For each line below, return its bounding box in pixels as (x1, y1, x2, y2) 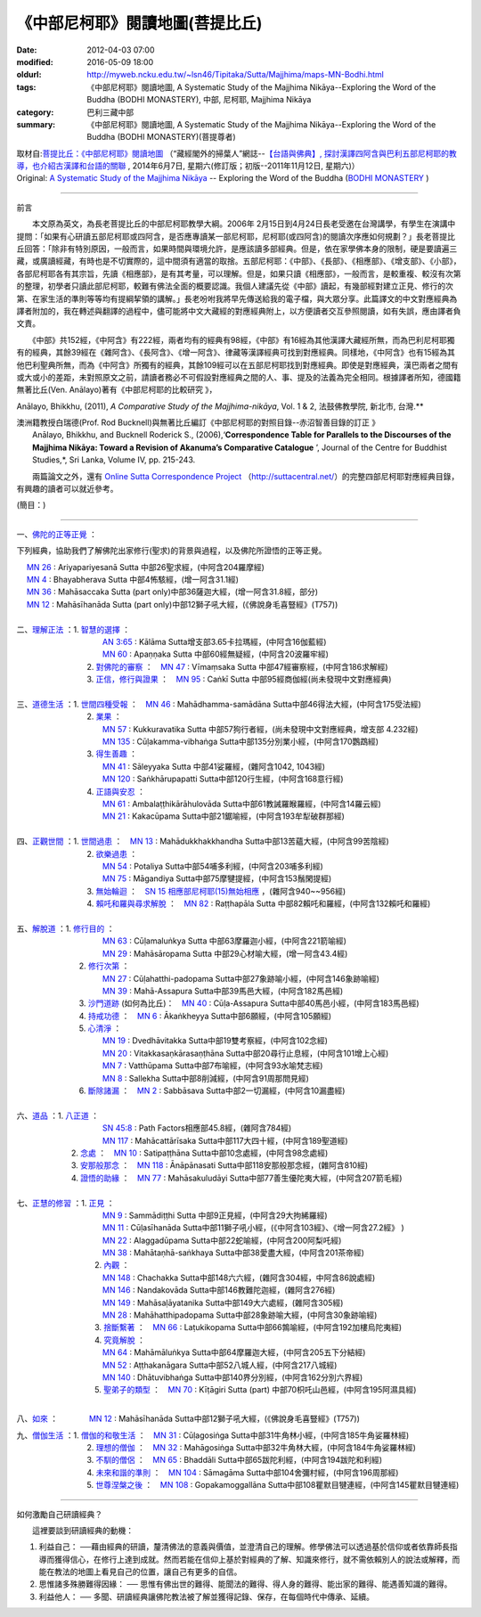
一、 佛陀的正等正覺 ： (16, 528, 97, 539)
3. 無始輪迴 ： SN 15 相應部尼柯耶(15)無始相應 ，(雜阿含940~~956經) (86, 886, 346, 896)
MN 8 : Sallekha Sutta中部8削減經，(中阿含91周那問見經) (102, 1073, 309, 1083)
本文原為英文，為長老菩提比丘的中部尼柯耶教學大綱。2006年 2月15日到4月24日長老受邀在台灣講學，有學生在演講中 (31, 218, 456, 229)
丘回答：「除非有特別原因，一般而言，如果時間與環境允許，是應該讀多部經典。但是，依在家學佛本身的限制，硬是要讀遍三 (16, 243, 458, 254)
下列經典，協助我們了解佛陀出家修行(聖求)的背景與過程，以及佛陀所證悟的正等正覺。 (16, 545, 327, 556)
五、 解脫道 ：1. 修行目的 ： (16, 923, 115, 934)
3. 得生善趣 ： (86, 748, 138, 759)
